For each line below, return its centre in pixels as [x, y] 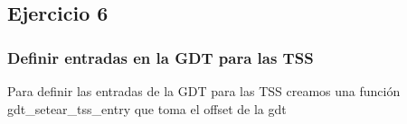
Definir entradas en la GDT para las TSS [161, 57]
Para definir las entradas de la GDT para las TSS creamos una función [204, 91]
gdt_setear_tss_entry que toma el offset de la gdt [147, 108]
